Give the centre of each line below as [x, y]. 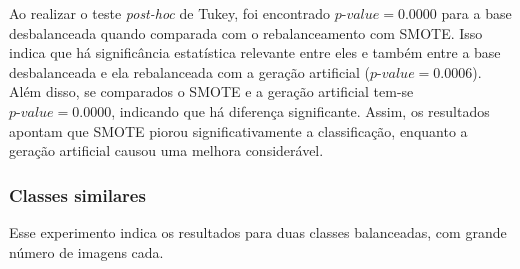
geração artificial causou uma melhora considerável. [166, 150]
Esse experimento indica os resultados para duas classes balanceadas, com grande [258, 231]
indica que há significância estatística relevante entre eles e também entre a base [255, 52]
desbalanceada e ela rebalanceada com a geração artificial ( [190, 71]
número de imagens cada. [86, 251]
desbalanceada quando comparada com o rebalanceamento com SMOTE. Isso [246, 32]
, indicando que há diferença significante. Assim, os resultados [300, 110]
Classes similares [77, 194]
